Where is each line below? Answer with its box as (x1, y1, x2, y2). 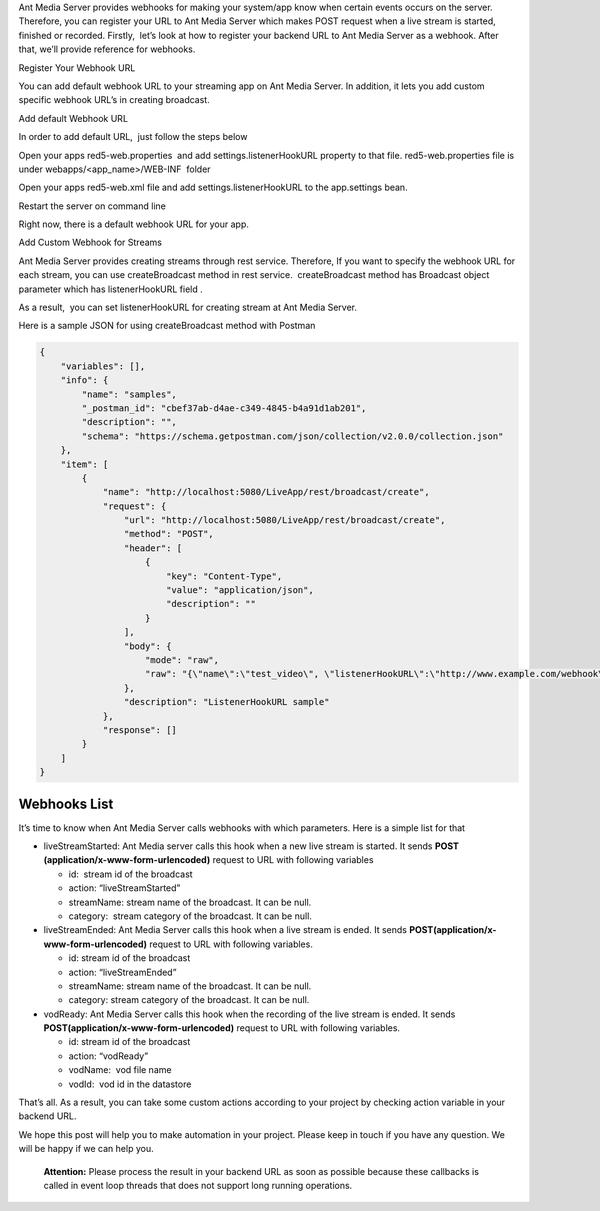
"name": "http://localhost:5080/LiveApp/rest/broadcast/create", (102, 486, 430, 498)
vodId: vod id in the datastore (68, 1078, 192, 1090)
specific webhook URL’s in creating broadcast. (18, 94, 210, 106)
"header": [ (123, 542, 183, 554)
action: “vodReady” (68, 1050, 149, 1062)
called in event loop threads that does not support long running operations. (43, 1180, 353, 1191)
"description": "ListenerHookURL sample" (123, 696, 330, 708)
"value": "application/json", (165, 585, 314, 596)
